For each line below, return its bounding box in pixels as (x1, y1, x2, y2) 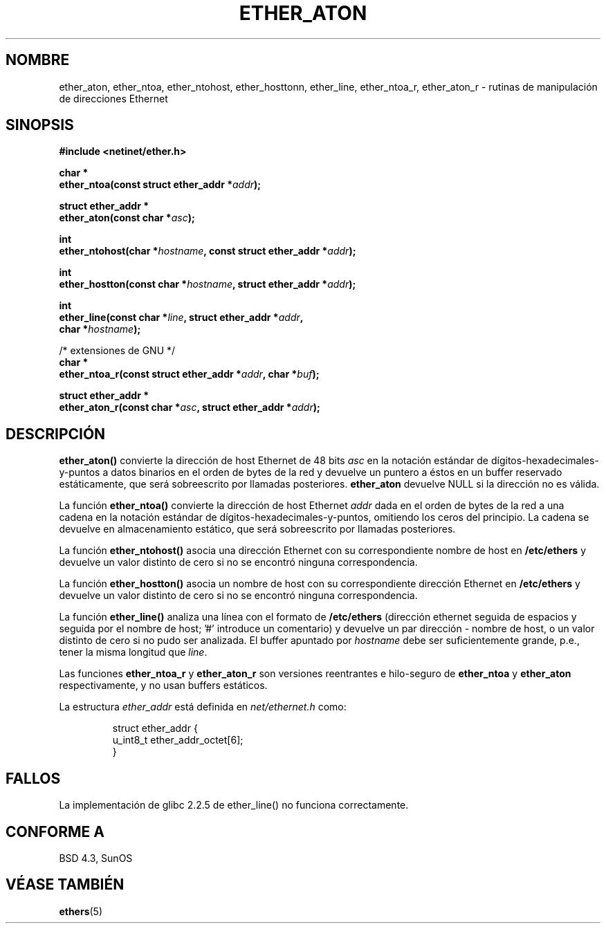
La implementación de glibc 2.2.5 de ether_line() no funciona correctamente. (59, 799, 409, 811)
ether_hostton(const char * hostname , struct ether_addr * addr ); (59, 278, 356, 291)
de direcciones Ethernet (59, 92, 168, 104)
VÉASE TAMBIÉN (6, 876, 125, 894)
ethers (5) (59, 905, 103, 917)
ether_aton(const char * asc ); (59, 212, 195, 224)
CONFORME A (6, 822, 104, 840)
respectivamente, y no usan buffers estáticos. (59, 679, 268, 692)
